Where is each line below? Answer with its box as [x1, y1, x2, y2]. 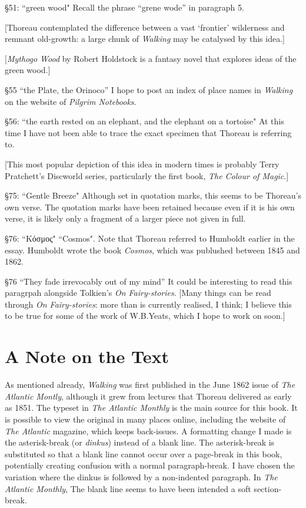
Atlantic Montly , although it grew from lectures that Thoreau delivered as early [5, 390, 292, 402]
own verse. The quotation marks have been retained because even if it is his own [5, 200, 295, 213]
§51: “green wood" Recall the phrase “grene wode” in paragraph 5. [5, 1, 244, 13]
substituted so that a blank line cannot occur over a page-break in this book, [5, 447, 282, 460]
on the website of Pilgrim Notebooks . [5, 95, 137, 107]
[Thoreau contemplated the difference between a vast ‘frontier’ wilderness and [5, 21, 285, 33]
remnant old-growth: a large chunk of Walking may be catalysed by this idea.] [5, 32, 285, 45]
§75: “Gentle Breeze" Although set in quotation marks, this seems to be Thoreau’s [5, 189, 301, 202]
